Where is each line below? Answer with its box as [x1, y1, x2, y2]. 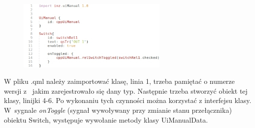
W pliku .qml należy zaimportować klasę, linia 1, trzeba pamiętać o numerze [4, 76, 235, 86]
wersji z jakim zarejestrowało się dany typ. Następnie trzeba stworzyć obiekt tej [4, 85, 248, 96]
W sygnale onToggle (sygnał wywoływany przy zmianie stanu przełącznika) [4, 105, 232, 115]
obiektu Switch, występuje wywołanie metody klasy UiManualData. [4, 114, 208, 125]
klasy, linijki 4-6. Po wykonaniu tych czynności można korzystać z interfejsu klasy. [4, 95, 252, 105]
